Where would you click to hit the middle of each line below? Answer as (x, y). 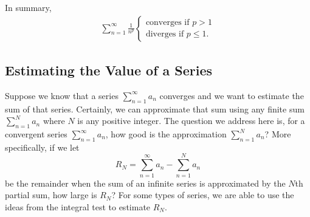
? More (278, 134)
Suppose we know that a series (62, 95)
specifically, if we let (42, 147)
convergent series (36, 134)
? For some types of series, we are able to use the (203, 195)
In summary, (28, 7)
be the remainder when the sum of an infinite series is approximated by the (145, 183)
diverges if (165, 34)
